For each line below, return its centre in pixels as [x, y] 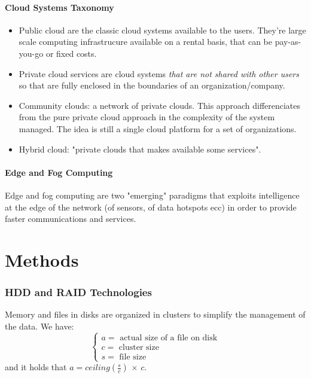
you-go [31, 53]
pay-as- [288, 42]
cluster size [139, 347]
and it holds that [36, 367]
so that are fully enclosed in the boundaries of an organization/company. [152, 85]
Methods [42, 259]
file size [133, 357]
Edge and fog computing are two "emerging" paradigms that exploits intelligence [152, 195]
